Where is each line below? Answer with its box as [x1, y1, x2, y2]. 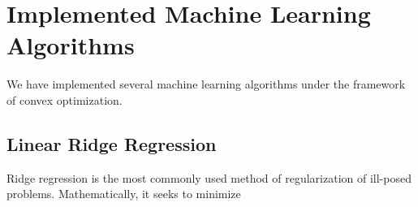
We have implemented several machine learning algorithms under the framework [6, 75, 406, 93]
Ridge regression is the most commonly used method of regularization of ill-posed [6, 169, 412, 186]
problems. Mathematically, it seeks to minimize [6, 185, 241, 202]
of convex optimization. [6, 91, 123, 108]
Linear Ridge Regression [6, 131, 217, 156]
